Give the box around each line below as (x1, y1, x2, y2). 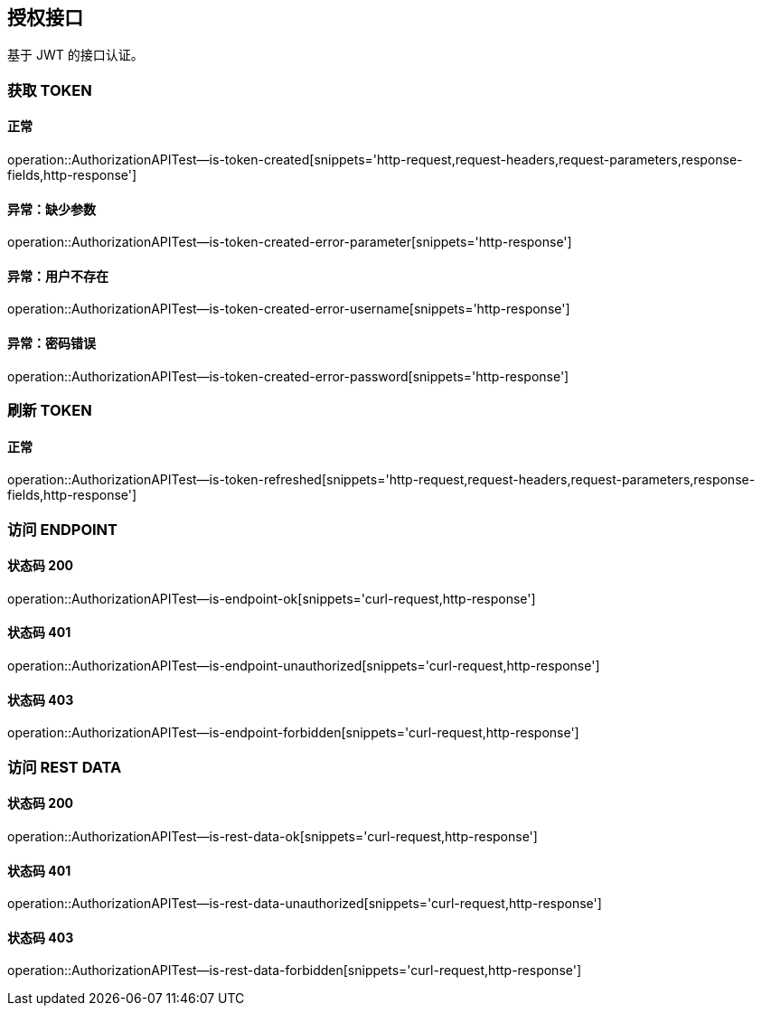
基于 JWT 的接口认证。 (7, 47, 144, 63)
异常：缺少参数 (7, 201, 96, 217)
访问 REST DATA (7, 757, 122, 776)
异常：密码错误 (7, 335, 96, 352)
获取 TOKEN (7, 80, 92, 99)
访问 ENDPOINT (7, 520, 118, 539)
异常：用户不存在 (7, 267, 108, 284)
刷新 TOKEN (7, 401, 92, 420)
